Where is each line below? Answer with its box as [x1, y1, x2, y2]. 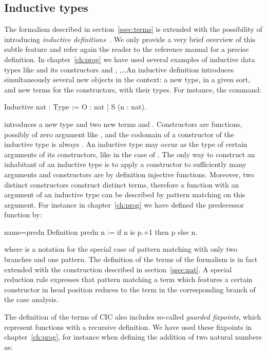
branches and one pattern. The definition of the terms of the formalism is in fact [4, 254, 258, 265]
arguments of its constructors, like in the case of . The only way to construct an [4, 148, 255, 159]
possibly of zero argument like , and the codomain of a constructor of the [4, 128, 234, 139]
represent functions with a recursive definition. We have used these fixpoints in [4, 321, 252, 332]
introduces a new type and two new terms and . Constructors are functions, [4, 118, 242, 129]
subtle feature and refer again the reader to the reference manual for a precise [4, 44, 249, 54]
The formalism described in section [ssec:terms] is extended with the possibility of [4, 24, 262, 34]
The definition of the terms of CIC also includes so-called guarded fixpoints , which [4, 311, 261, 322]
